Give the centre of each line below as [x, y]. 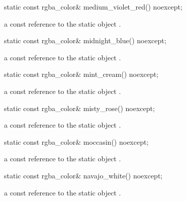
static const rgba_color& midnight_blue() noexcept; [85, 40]
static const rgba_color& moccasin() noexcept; [76, 141]
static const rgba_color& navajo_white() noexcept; [83, 175]
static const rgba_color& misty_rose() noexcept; [79, 108]
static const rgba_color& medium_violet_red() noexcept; [93, 7]
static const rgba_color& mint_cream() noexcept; [81, 74]
